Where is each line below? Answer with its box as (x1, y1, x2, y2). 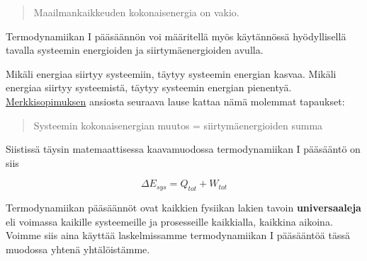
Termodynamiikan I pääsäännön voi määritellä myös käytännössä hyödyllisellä (6, 28, 346, 43)
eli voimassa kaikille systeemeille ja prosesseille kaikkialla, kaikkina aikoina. (6, 214, 333, 228)
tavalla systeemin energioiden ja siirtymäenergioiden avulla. (6, 42, 264, 57)
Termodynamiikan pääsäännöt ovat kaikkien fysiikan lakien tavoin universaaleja (6, 200, 361, 215)
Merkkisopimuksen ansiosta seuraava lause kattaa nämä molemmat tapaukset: (6, 93, 345, 108)
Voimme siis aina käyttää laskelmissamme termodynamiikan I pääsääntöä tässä (6, 228, 350, 243)
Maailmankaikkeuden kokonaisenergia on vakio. (33, 5, 239, 19)
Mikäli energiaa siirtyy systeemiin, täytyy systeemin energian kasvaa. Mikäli (6, 66, 337, 81)
